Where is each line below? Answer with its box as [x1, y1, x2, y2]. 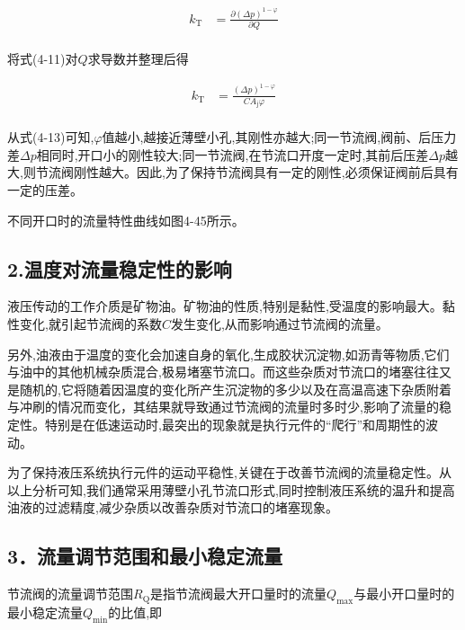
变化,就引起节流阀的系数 [19, 315, 162, 333]
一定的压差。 [7, 181, 83, 200]
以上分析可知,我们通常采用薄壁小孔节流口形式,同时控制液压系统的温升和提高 [7, 480, 455, 499]
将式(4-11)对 [7, 49, 78, 68]
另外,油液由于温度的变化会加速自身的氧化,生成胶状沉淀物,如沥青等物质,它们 [7, 344, 450, 363]
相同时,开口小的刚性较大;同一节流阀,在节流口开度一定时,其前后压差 [36, 145, 429, 164]
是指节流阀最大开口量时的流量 [150, 584, 327, 603]
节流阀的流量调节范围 [7, 584, 133, 603]
